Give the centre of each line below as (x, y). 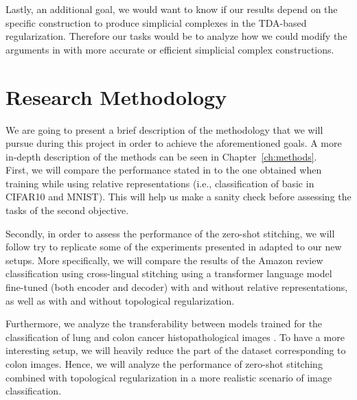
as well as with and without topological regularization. (120, 300)
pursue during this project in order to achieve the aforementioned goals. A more (174, 143)
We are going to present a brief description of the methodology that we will (164, 129)
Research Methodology (116, 96)
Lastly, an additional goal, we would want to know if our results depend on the (172, 9)
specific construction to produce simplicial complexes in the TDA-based (156, 22)
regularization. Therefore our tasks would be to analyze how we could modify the (176, 36)
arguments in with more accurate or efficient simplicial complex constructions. (170, 49)
